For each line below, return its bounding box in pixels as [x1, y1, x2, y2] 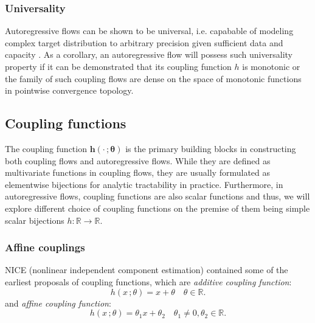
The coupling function [5, 142, 87, 155]
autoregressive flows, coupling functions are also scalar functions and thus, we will [5, 190, 310, 203]
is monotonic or [242, 60, 300, 72]
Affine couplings [5, 240, 85, 255]
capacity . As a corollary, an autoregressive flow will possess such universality [5, 48, 292, 61]
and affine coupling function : [5, 296, 111, 309]
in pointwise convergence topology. [5, 84, 134, 97]
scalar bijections [5, 214, 64, 226]
